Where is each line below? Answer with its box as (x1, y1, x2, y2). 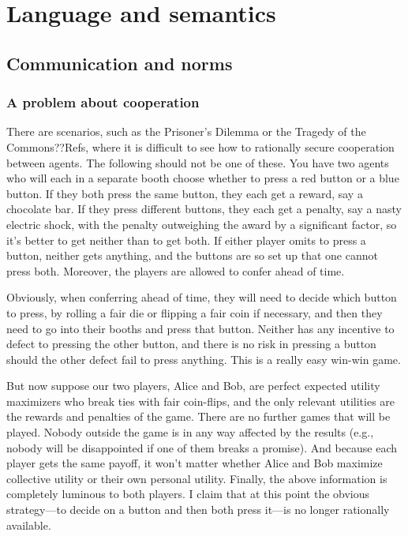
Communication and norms (6, 51, 233, 75)
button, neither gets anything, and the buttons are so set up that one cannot (6, 247, 378, 264)
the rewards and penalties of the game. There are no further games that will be (6, 408, 391, 425)
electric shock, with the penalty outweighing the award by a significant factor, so (6, 216, 397, 232)
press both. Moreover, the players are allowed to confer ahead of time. (6, 262, 345, 279)
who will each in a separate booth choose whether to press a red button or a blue (6, 170, 399, 186)
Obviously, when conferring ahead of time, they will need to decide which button (6, 289, 397, 305)
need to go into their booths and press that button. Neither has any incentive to (6, 320, 395, 336)
